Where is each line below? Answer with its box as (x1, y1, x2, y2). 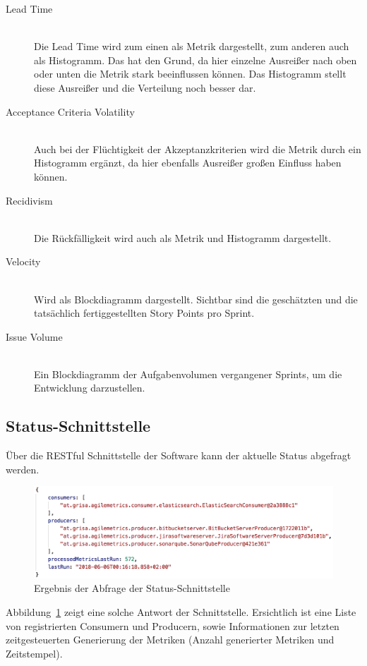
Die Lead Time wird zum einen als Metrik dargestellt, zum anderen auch (34, 39, 349, 54)
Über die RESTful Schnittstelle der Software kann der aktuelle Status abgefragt (6, 448, 351, 463)
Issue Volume (6, 329, 63, 344)
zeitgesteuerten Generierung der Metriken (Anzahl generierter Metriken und (6, 632, 335, 647)
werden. (6, 461, 40, 476)
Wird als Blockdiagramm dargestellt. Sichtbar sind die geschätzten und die (34, 291, 358, 306)
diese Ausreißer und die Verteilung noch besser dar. (34, 80, 256, 95)
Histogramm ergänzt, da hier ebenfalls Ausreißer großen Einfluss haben (34, 155, 342, 170)
